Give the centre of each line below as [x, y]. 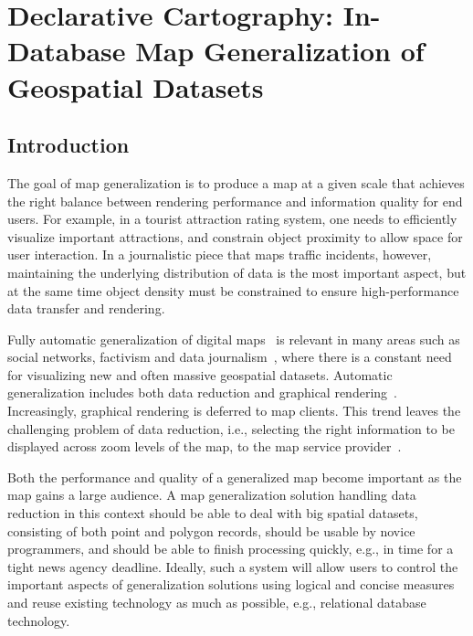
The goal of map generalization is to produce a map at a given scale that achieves [236, 182]
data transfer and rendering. [86, 308]
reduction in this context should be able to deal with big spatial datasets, [213, 513]
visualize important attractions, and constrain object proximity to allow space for [235, 236]
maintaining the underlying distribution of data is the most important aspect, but [237, 272]
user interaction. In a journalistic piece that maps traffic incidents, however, [220, 254]
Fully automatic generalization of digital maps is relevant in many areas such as [234, 339]
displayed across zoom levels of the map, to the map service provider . [205, 446]
